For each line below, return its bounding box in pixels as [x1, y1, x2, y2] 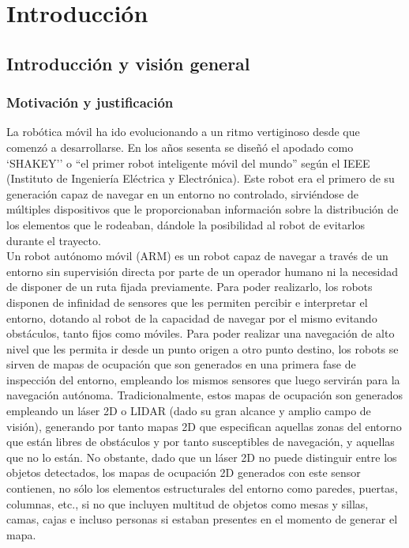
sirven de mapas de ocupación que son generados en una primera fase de [6, 356, 356, 372]
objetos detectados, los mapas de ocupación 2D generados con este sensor [6, 464, 361, 481]
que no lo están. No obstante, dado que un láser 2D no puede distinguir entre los [6, 448, 397, 465]
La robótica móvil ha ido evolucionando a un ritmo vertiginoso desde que [6, 123, 360, 140]
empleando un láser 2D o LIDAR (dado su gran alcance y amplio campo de [6, 402, 371, 419]
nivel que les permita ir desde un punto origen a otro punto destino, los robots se [6, 340, 399, 357]
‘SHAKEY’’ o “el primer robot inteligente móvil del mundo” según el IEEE [6, 154, 370, 171]
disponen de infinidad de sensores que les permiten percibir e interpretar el [6, 293, 368, 310]
